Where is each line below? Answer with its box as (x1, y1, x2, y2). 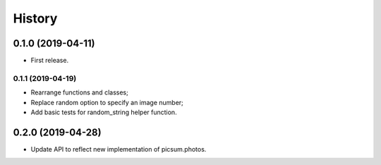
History (13, 11, 58, 26)
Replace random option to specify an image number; (30, 98, 183, 106)
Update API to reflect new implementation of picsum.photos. (30, 145, 207, 153)
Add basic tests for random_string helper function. (30, 108, 177, 116)
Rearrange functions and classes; (30, 88, 128, 97)
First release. (30, 56, 69, 65)
